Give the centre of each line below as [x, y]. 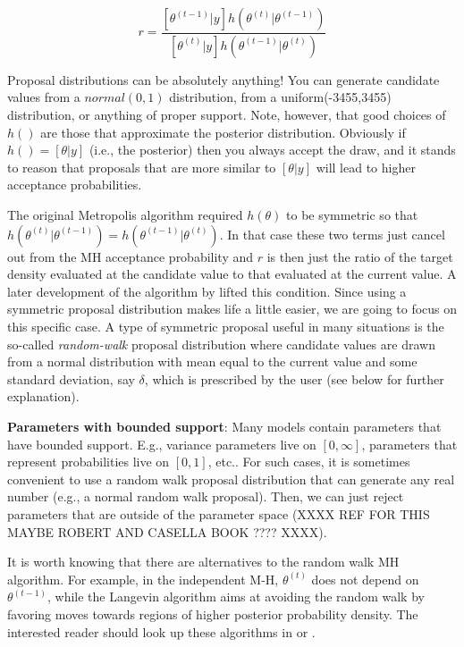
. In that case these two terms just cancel [332, 234]
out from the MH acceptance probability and [131, 256]
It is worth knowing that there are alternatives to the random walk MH [203, 562]
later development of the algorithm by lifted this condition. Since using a [207, 291]
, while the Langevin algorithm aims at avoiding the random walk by [236, 597]
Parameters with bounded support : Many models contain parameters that [224, 426]
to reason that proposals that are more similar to [142, 167]
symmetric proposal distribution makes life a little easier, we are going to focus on [232, 309]
